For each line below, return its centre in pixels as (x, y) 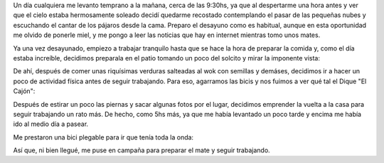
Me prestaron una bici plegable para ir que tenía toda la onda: (103, 137)
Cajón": (24, 91)
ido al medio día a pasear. (51, 124)
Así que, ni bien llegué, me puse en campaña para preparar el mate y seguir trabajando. (142, 150)
